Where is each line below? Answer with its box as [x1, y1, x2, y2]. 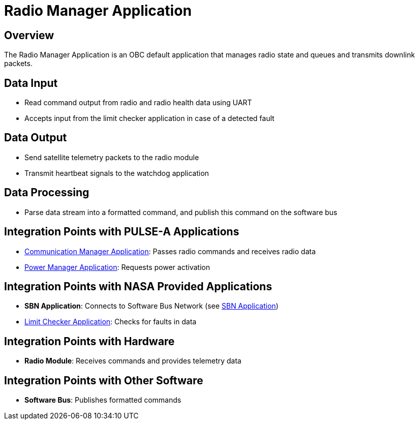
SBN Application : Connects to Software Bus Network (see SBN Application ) [24, 301, 279, 311]
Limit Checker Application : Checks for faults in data [24, 317, 197, 326]
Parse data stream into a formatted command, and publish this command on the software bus [24, 207, 338, 217]
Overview [4, 28, 54, 42]
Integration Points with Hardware [4, 335, 175, 348]
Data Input [4, 76, 58, 89]
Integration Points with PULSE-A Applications [4, 225, 240, 238]
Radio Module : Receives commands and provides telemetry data [24, 356, 242, 366]
